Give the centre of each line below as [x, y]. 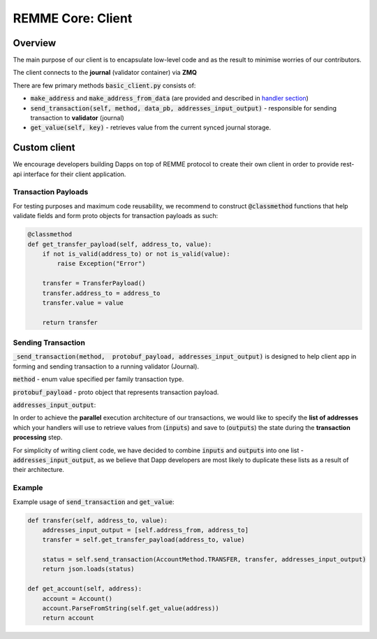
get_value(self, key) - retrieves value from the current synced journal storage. [151, 128]
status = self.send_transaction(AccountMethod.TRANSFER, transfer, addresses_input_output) [204, 560]
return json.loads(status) [89, 569]
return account [68, 618]
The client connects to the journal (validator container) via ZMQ [105, 73]
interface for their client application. [75, 174]
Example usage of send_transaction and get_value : [94, 502]
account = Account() [77, 598]
